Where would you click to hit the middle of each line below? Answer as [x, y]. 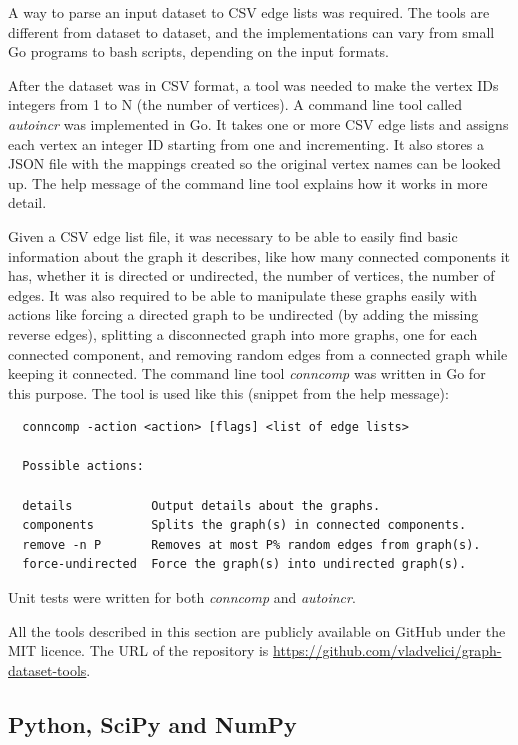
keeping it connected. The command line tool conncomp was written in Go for [247, 373]
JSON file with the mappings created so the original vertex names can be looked [254, 163]
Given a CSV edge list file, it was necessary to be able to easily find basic [233, 235]
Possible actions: [83, 466]
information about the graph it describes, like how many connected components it [259, 255]
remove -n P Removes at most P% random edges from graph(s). [251, 544]
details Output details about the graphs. [201, 505]
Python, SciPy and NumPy [152, 723]
